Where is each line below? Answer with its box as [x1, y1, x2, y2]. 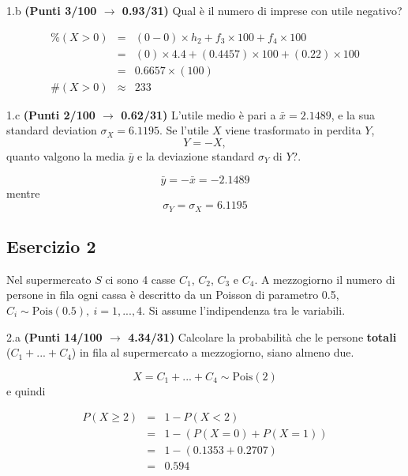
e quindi [6, 382, 46, 399]
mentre [6, 184, 40, 201]
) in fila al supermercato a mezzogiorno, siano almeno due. [71, 344, 354, 361]
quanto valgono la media [6, 147, 125, 164]
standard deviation [6, 122, 97, 138]
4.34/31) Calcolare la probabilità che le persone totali [128, 328, 397, 345]
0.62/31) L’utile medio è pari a [121, 106, 276, 123]
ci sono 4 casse [105, 270, 176, 287]
